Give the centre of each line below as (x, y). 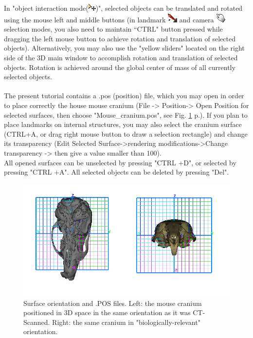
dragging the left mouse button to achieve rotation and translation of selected (120, 38)
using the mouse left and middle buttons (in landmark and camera (109, 19)
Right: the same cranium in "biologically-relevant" (126, 322)
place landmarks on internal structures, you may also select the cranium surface (123, 124)
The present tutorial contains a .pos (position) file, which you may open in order (124, 96)
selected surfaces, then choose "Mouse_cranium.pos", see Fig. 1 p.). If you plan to (126, 115)
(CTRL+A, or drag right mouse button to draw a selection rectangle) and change (126, 133)
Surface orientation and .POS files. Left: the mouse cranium (113, 303)
